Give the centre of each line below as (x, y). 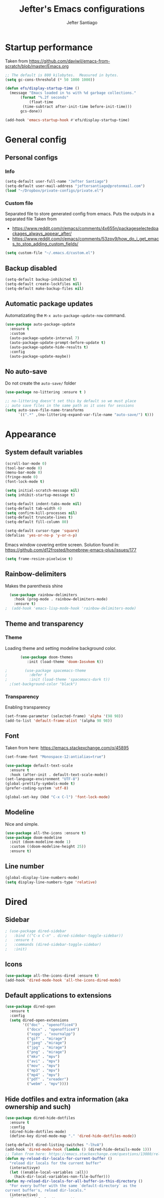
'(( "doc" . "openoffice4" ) (50, 1025)
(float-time (41, 102)
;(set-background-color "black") (43, 684)
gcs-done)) (31, 111)
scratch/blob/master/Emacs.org (37, 66)
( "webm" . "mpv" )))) (48, 1084)
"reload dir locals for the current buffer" (55, 1163)
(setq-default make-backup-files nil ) (44, 289)
